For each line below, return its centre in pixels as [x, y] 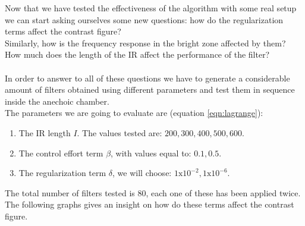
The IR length [45, 132]
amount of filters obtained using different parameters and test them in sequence [150, 90]
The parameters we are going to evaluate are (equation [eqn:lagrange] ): [134, 113]
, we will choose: [142, 173]
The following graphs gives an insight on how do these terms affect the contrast [150, 204]
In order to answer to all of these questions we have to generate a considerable [147, 78]
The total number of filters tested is [70, 192]
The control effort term [61, 153]
